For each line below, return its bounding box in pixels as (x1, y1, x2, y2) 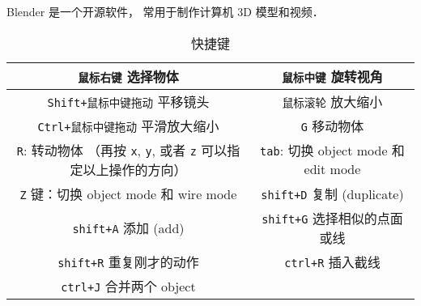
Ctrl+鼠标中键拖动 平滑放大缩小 (37, 116, 219, 135)
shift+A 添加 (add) (72, 218, 185, 237)
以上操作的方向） (83, 159, 187, 179)
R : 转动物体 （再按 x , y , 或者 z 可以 (16, 140, 228, 159)
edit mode (304, 159, 361, 179)
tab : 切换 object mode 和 (260, 141, 405, 160)
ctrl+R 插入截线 (284, 252, 381, 271)
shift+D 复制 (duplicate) (261, 184, 404, 203)
